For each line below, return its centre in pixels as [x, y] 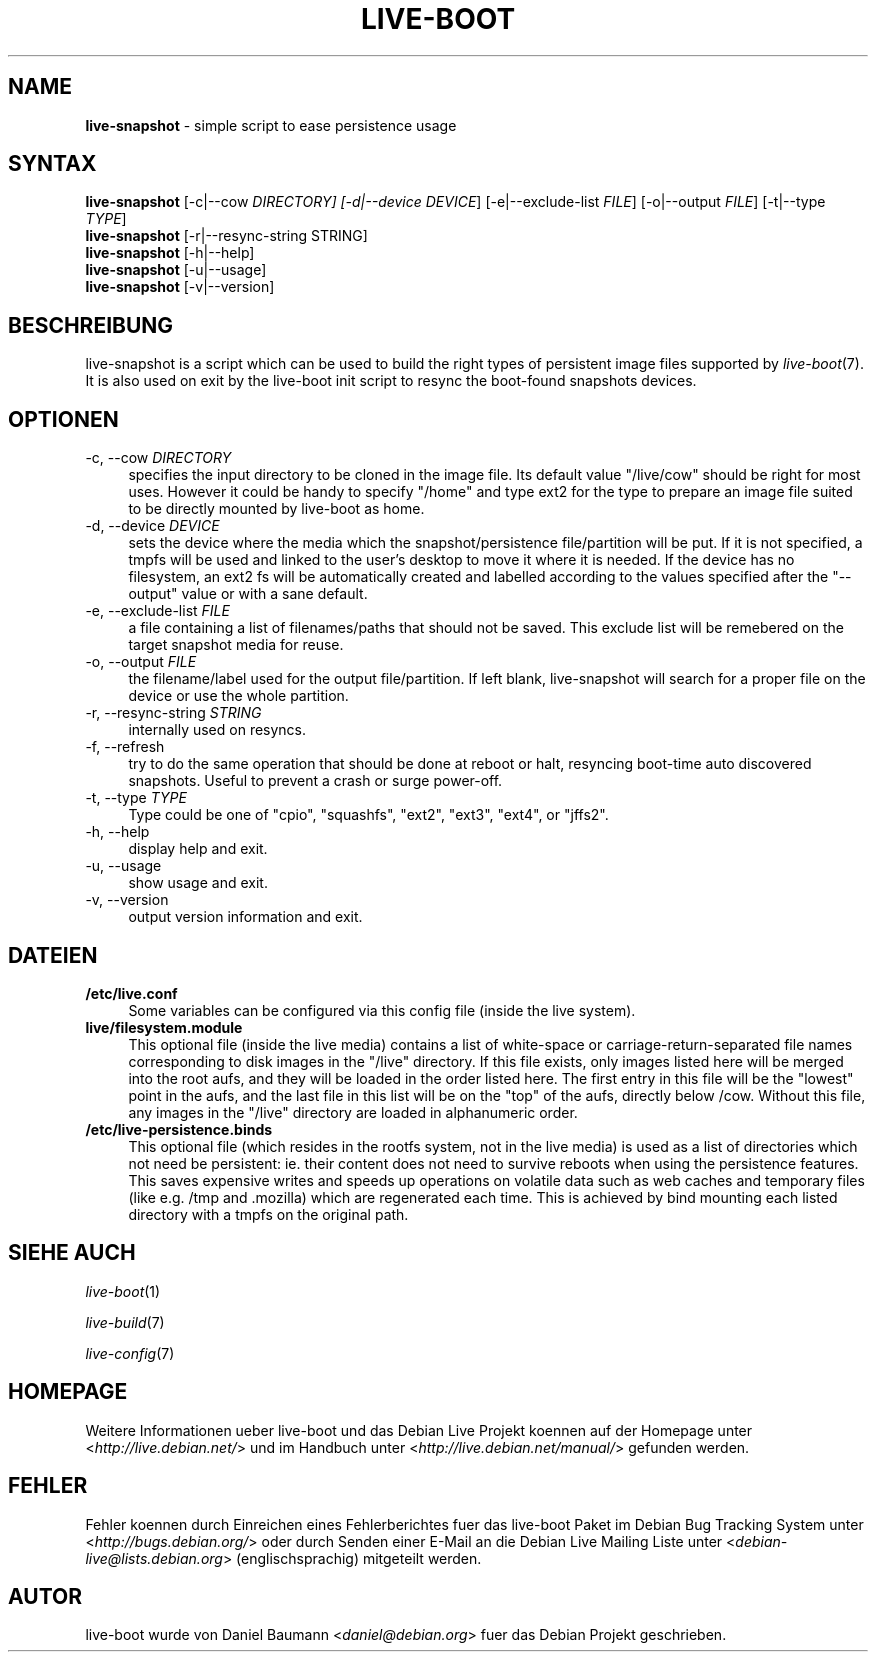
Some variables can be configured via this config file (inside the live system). [382, 1010]
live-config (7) [130, 1353]
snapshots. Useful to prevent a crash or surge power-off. [315, 781]
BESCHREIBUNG [91, 325]
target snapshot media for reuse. [236, 645]
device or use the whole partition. [238, 696]
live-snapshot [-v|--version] [180, 287]
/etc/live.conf [131, 993]
